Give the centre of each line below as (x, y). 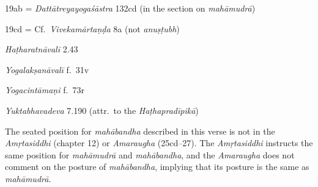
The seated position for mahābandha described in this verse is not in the (140, 131)
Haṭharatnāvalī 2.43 (42, 49)
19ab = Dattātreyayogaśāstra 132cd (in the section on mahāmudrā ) (130, 8)
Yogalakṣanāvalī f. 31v (47, 69)
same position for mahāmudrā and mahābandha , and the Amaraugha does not (150, 154)
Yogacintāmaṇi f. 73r (45, 90)
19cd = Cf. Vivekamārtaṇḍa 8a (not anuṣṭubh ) (92, 28)
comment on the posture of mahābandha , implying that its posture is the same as (157, 167)
